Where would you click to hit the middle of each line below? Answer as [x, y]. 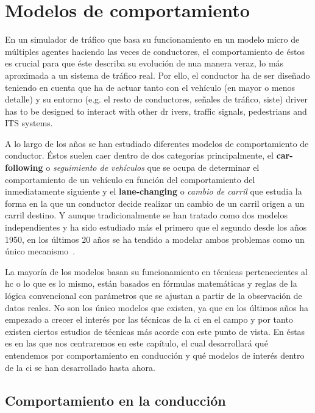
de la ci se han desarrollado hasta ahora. [80, 367]
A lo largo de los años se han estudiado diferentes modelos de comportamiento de [157, 143]
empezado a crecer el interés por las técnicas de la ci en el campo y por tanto [149, 319]
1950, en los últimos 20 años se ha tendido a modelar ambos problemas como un [155, 239]
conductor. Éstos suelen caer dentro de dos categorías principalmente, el [139, 155]
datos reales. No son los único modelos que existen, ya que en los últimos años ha [157, 307]
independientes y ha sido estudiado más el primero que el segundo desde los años [156, 227]
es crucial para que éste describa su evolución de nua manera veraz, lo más [144, 63]
